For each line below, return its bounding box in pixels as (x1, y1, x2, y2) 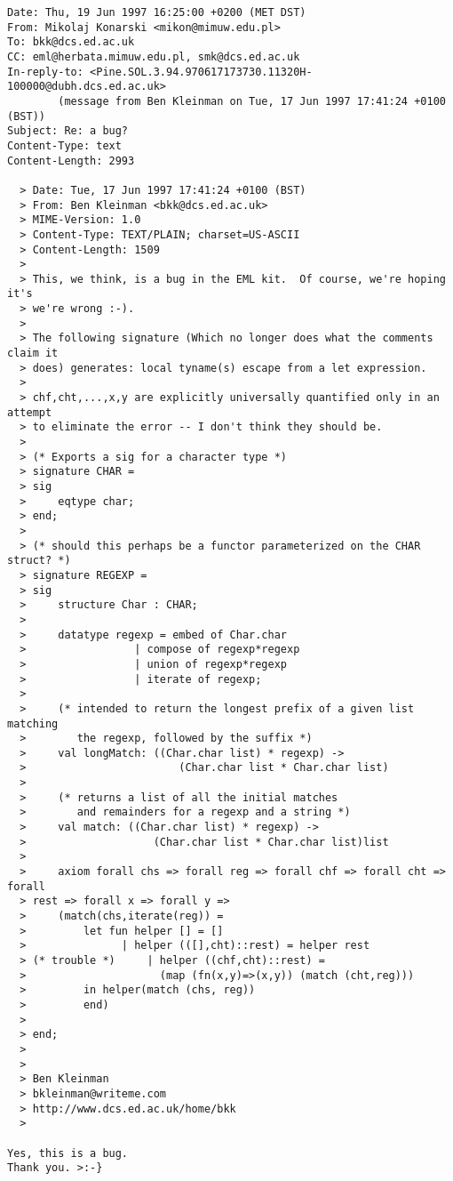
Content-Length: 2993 (7, 154, 135, 167)
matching (7, 717, 59, 730)
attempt (7, 406, 52, 419)
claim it (7, 347, 59, 360)
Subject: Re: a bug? (7, 125, 129, 138)
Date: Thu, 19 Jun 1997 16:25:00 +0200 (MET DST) (7, 6, 306, 19)
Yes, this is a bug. (7, 1146, 129, 1160)
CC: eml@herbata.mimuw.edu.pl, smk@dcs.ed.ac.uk (7, 50, 300, 63)
